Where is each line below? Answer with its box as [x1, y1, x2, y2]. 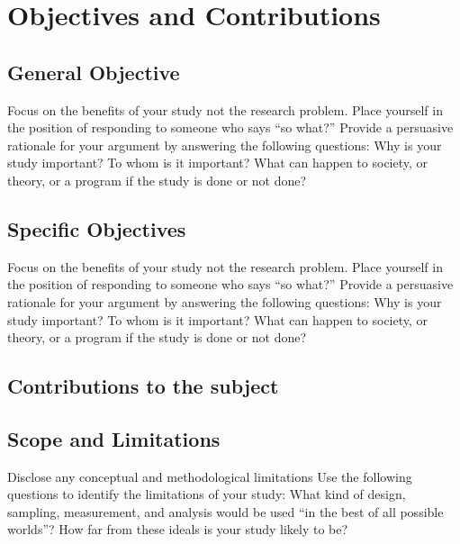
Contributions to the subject [7, 372, 279, 400]
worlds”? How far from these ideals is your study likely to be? [7, 520, 348, 539]
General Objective [7, 58, 180, 86]
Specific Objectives [7, 214, 186, 242]
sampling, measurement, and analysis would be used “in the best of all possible [7, 502, 444, 521]
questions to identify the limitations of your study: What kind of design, [7, 485, 406, 503]
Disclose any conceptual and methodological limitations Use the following [7, 467, 412, 485]
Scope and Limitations [7, 424, 221, 452]
